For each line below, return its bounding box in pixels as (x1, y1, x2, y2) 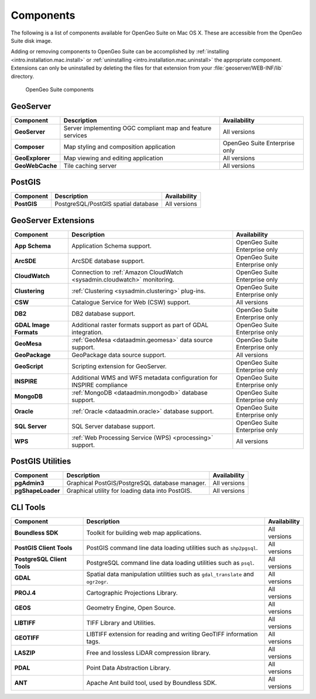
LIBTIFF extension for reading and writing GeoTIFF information (86, 630, 258, 638)
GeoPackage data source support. (71, 351, 166, 359)
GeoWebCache (14, 162, 57, 170)
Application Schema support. (71, 242, 152, 250)
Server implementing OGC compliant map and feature (63, 124, 212, 132)
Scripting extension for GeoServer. (71, 362, 167, 370)
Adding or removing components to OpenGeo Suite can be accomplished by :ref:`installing (11, 48, 229, 55)
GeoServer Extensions (11, 215, 95, 225)
